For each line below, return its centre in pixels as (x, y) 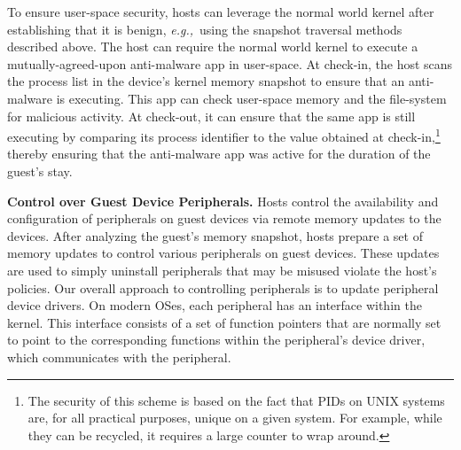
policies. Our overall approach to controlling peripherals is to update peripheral (223, 287)
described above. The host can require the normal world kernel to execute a (213, 47)
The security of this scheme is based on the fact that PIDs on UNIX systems (236, 400)
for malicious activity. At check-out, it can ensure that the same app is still (211, 116)
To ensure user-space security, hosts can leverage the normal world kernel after (221, 12)
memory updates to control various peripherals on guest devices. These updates (223, 253)
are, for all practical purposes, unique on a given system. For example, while (235, 418)
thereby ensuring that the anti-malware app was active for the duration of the (219, 154)
